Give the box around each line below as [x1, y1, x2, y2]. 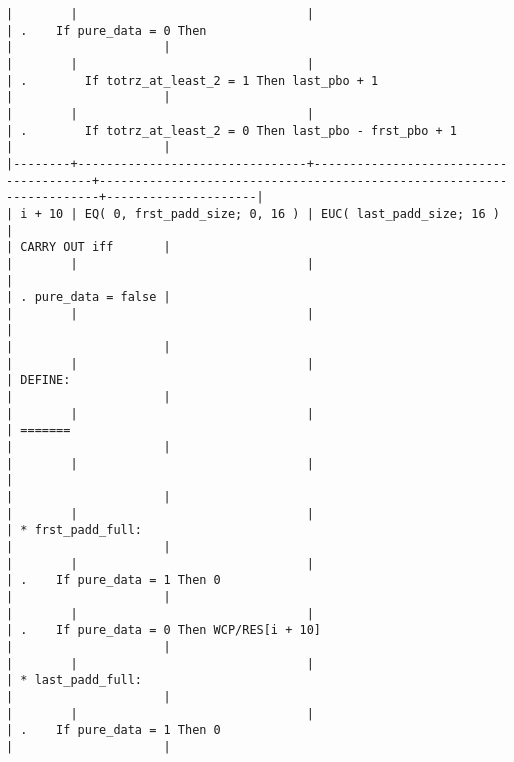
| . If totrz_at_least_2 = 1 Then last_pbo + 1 [6, 73, 379, 88]
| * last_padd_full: [6, 673, 143, 688]
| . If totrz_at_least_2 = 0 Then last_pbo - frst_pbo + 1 [6, 123, 458, 138]
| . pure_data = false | [6, 290, 171, 305]
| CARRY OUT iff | [6, 240, 171, 255]
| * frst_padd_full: [6, 523, 143, 538]
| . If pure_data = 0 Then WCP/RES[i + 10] [6, 623, 321, 638]
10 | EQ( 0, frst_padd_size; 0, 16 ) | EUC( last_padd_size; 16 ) [48, 206, 500, 221]
